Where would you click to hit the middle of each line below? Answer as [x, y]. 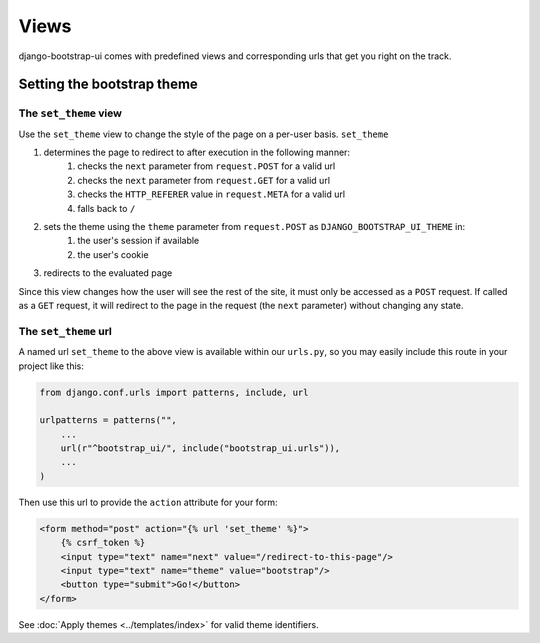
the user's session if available [138, 241]
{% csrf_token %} [103, 543]
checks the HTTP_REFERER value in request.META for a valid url [211, 194]
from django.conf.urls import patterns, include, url [174, 392]
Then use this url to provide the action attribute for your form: [148, 502]
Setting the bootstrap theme [108, 84]
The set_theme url [65, 331]
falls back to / [106, 208]
